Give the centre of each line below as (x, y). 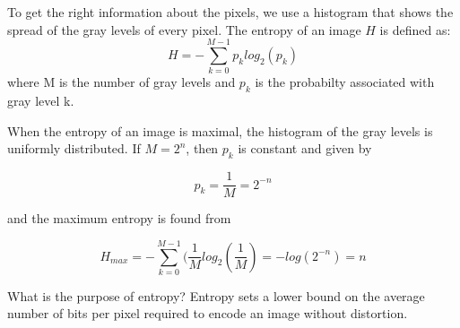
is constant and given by (305, 148)
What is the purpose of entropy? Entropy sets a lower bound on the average (216, 295)
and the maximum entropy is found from (119, 218)
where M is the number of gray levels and (122, 82)
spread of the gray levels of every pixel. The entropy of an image (184, 29)
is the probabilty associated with (345, 82)
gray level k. (41, 101)
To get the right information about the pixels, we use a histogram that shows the (230, 12)
